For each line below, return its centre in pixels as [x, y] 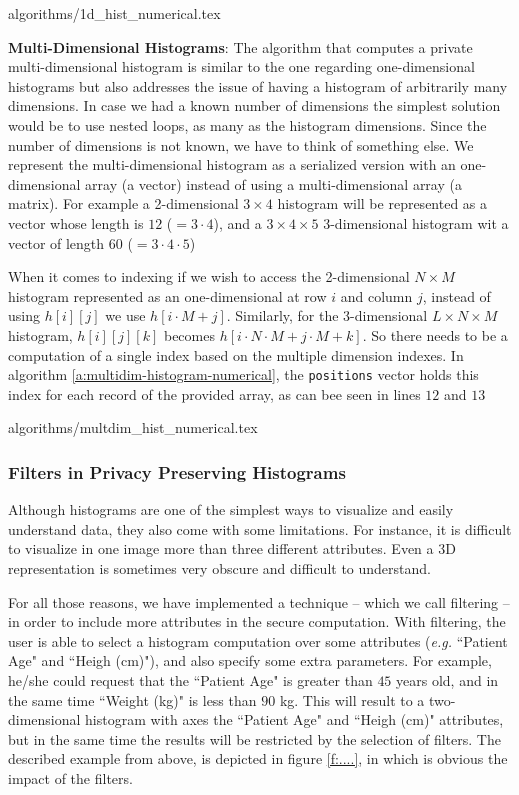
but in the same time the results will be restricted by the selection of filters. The [254, 738]
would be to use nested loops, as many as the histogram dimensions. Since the [247, 124]
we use [125, 315]
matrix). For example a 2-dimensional [123, 203]
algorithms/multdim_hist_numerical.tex [133, 427]
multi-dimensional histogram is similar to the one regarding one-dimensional [241, 66]
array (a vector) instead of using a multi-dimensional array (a [273, 183]
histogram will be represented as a [382, 203]
